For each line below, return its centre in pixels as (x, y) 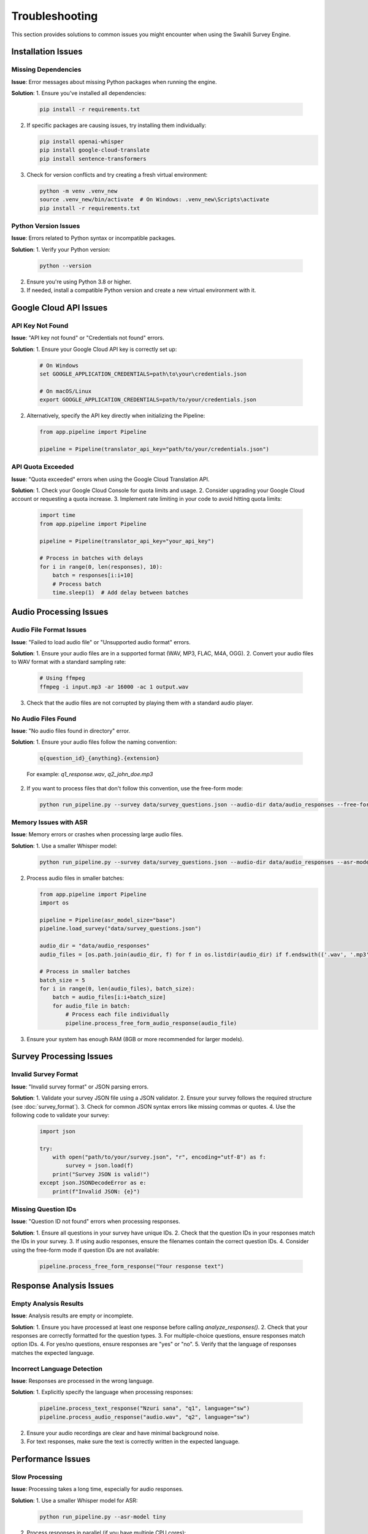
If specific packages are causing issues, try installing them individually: (117, 125)
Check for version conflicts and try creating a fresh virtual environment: (117, 174)
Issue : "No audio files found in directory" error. (71, 731)
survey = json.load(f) (100, 1166)
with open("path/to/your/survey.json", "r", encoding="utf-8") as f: (159, 1157)
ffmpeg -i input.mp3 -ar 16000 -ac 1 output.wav (114, 687)
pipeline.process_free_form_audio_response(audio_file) (151, 1023)
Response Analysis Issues (63, 1285)
